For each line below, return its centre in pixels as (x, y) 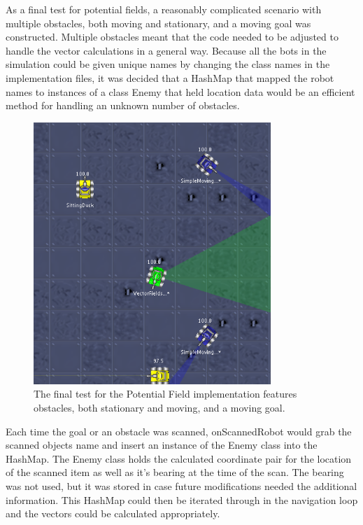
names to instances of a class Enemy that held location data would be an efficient (180, 91)
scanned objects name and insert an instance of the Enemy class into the (162, 445)
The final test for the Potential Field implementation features (165, 394)
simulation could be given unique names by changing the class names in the (168, 64)
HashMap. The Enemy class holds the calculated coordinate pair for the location (179, 458)
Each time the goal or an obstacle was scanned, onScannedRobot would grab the (179, 431)
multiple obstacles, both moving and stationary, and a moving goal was (158, 23)
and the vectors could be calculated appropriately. (113, 513)
